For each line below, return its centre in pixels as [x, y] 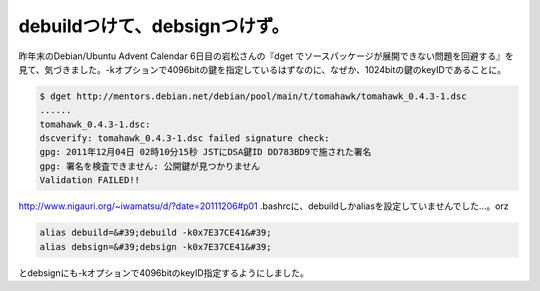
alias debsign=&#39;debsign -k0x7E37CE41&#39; [155, 246]
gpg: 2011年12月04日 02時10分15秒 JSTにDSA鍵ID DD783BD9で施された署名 [205, 152]
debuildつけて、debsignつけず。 [154, 26]
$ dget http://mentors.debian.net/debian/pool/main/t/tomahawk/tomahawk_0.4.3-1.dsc [253, 96]
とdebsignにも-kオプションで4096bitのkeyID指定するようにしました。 [163, 272]
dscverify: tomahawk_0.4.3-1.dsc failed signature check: [184, 138]
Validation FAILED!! [89, 180]
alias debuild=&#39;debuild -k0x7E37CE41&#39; [155, 233]
